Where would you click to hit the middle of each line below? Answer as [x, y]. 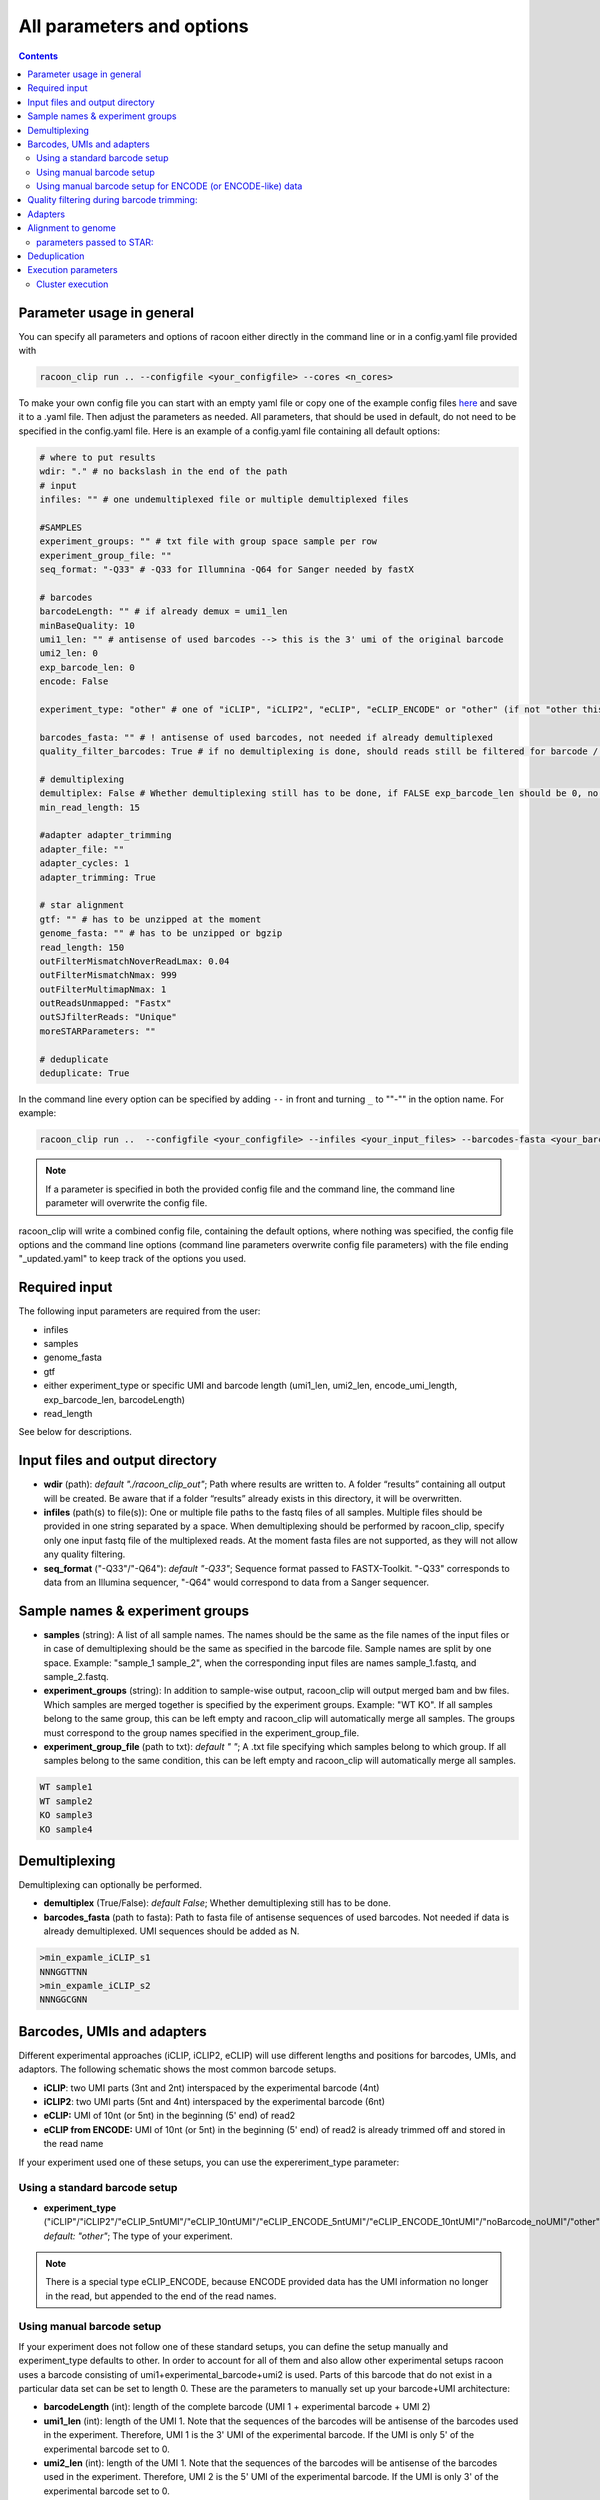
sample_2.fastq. [76, 1677]
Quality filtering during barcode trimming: [112, 200]
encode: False [74, 681]
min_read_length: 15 [89, 807]
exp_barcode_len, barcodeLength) [114, 1399]
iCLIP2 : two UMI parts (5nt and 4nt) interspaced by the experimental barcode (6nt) [214, 2102]
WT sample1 [66, 1787]
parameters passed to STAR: [95, 242]
